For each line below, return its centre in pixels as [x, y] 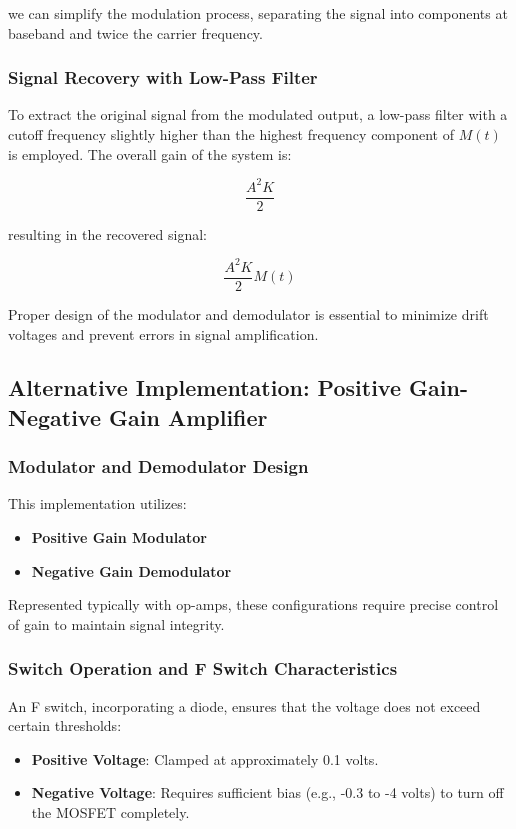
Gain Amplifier [188, 416]
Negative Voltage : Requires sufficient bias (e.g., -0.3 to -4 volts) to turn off [267, 792]
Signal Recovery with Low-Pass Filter [163, 77]
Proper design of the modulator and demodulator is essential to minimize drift [248, 313]
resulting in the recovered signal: [107, 233]
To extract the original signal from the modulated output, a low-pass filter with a [258, 114]
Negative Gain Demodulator [131, 570]
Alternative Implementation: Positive [204, 387]
